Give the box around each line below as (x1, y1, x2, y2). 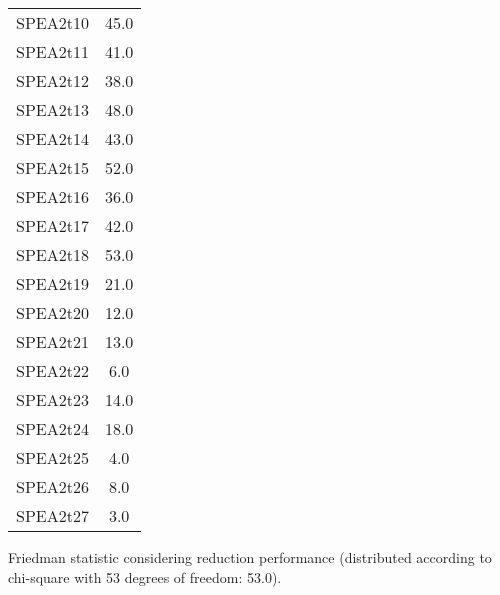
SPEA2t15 (16, 156, 89, 179)
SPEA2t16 (16, 185, 89, 208)
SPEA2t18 (16, 243, 89, 266)
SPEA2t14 (16, 127, 89, 150)
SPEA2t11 (16, 40, 89, 63)
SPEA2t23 (16, 388, 89, 411)
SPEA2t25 (16, 446, 89, 469)
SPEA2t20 (16, 301, 89, 324)
